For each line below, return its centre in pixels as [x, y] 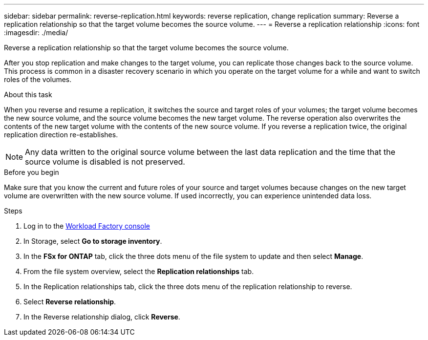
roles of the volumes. [38, 79]
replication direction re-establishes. [61, 135]
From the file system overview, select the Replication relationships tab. [139, 271]
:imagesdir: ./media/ [36, 32]
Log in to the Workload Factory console [87, 226]
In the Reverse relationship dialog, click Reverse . [102, 317]
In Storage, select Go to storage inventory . [93, 241]
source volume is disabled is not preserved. [105, 162]
